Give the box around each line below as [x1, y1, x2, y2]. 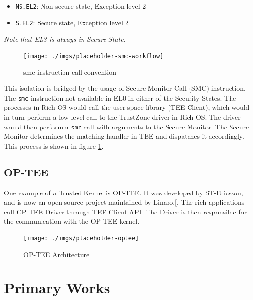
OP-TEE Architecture [23, 249, 90, 259]
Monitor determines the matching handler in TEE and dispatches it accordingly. [4, 131, 244, 141]
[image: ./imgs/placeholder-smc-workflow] [23, 52, 164, 60]
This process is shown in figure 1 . [4, 140, 104, 150]
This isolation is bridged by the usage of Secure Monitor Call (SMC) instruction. [4, 83, 246, 93]
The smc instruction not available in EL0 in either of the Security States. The [4, 92, 236, 103]
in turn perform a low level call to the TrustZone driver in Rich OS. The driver [4, 112, 241, 122]
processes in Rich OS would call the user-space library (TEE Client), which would [4, 102, 250, 112]
